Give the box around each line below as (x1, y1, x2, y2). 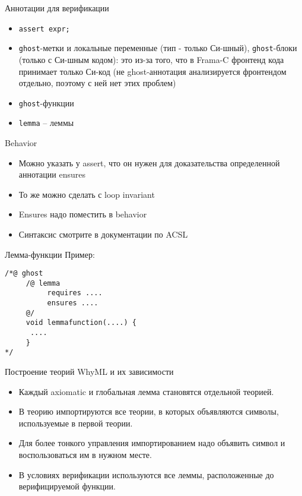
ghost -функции (18, 96, 74, 109)
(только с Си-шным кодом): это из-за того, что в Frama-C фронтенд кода (18, 53, 284, 65)
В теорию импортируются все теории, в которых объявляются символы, (18, 405, 279, 418)
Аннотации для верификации (5, 2, 109, 14)
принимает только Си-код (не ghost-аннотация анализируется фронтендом (18, 65, 287, 77)
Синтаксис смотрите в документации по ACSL (18, 228, 188, 240)
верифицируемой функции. (18, 480, 116, 492)
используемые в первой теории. (18, 416, 133, 429)
